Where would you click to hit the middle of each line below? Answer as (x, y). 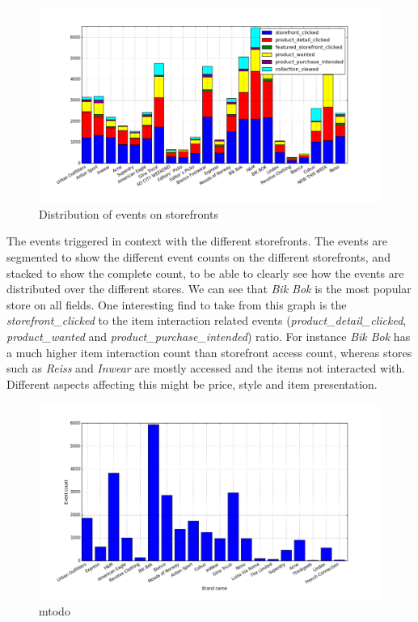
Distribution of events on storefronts (129, 213)
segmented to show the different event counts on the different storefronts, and (198, 257)
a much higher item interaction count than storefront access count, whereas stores (209, 352)
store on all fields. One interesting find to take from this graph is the (177, 304)
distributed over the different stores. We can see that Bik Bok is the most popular (209, 289)
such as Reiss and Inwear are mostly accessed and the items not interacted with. (206, 368)
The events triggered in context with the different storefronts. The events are (197, 241)
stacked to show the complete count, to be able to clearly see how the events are (205, 273)
